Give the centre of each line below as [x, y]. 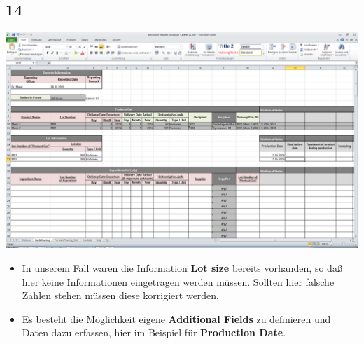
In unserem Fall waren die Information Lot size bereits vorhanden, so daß [182, 267]
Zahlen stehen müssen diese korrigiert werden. [121, 295]
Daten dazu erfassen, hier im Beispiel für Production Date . [154, 332]
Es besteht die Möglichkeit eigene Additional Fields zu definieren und [176, 318]
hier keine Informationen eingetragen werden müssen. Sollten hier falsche [178, 281]
